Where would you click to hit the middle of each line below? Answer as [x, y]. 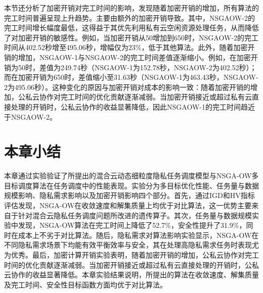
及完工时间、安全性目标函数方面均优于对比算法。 [85, 284]
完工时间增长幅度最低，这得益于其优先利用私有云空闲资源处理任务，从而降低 [131, 28]
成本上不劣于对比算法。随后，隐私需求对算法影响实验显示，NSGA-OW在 [138, 235]
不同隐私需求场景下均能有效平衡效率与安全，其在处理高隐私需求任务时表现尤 [131, 245]
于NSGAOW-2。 [30, 116]
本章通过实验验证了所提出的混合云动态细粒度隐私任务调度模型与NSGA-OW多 [131, 176]
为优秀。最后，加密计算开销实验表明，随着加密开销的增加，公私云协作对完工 [131, 255]
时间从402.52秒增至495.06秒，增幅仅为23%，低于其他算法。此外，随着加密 [126, 47]
